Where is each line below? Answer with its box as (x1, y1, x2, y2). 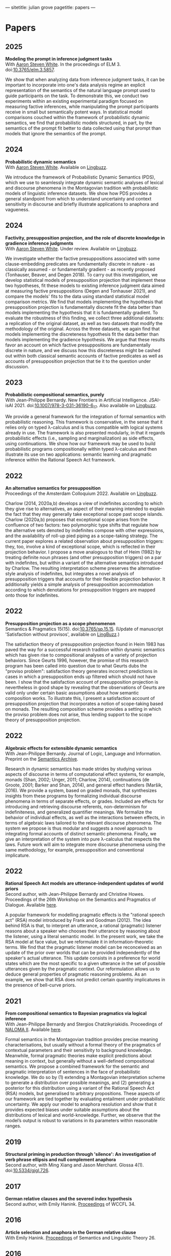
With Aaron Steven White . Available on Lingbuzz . (5, 164, 108, 170)
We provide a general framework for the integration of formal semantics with (5, 414, 166, 420)
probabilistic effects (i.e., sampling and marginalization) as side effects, (5, 435, 155, 442)
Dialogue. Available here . (5, 902, 58, 908)
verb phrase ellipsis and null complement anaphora (5, 1157, 116, 1163)
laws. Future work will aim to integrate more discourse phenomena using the (5, 841, 165, 848)
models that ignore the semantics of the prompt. (5, 131, 107, 136)
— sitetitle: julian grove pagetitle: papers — (5, 5, 96, 10)
